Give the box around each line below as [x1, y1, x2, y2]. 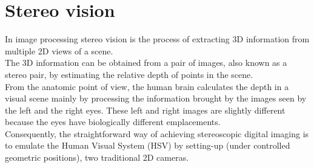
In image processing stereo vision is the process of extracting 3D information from [5, 33, 310, 45]
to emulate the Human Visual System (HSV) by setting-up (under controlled [5, 139, 290, 152]
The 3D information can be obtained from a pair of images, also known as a [5, 56, 287, 69]
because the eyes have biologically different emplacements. [5, 115, 221, 128]
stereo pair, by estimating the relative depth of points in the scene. [5, 68, 253, 80]
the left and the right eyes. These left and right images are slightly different [5, 103, 286, 116]
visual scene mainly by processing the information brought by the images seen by [5, 92, 307, 105]
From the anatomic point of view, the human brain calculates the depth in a [5, 80, 289, 92]
